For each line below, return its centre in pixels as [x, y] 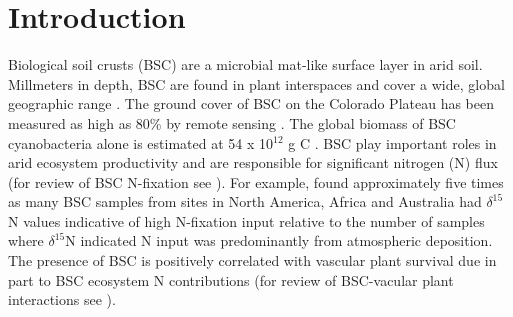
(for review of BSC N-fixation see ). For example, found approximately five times [256, 181]
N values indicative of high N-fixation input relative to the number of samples [246, 220]
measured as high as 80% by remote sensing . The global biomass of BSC [232, 122]
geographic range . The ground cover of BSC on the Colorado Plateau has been [251, 103]
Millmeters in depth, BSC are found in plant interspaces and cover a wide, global [256, 83]
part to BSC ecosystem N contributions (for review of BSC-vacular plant [231, 279]
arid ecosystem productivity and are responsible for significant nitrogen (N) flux [253, 162]
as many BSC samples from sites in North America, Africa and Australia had [245, 201]
